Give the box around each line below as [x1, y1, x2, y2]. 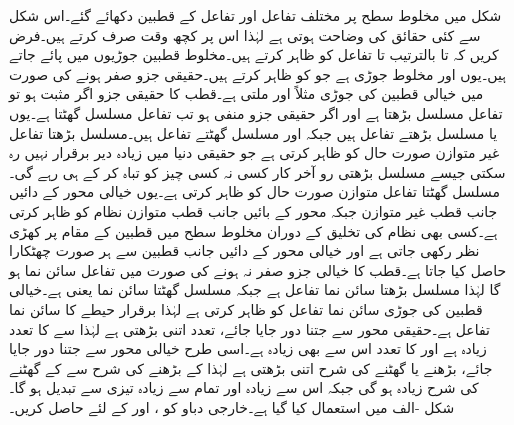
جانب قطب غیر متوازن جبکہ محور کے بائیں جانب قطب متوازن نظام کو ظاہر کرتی [9, 200, 498, 221]
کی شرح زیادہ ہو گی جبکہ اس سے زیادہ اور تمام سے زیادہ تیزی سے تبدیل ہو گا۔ [9, 377, 479, 398]
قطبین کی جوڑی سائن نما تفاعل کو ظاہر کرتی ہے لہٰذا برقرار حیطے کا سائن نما [9, 298, 483, 319]
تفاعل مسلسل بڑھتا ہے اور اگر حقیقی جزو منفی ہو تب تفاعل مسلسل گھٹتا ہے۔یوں [9, 102, 503, 123]
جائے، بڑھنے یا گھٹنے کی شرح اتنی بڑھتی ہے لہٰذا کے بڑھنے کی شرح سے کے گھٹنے [9, 357, 493, 378]
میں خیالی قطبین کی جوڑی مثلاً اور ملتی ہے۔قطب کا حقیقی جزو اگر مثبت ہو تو [9, 83, 484, 104]
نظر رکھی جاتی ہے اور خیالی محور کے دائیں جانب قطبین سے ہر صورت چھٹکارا [9, 240, 480, 261]
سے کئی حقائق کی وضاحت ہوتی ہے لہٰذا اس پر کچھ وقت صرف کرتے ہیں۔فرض [9, 24, 481, 45]
